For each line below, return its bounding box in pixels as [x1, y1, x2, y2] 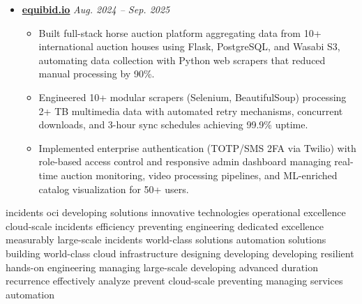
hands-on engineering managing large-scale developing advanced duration [6, 259, 318, 274]
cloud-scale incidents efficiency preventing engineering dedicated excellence [6, 218, 324, 233]
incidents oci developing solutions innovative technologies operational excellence [6, 205, 346, 220]
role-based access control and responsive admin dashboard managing [38, 154, 331, 169]
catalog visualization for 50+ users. [38, 181, 189, 196]
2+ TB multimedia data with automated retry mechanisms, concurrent [38, 103, 343, 118]
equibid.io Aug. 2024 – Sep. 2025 [22, 2, 170, 16]
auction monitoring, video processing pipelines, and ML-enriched [61, 167, 338, 182]
